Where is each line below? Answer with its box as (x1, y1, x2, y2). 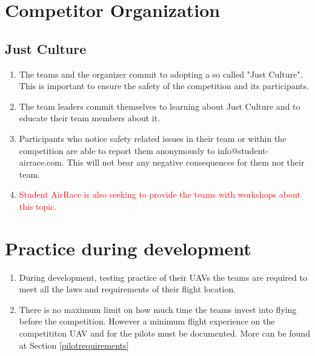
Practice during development (5, 235, 251, 260)
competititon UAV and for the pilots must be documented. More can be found (19, 327, 310, 340)
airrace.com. (19, 156, 64, 169)
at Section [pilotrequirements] (19, 338, 129, 351)
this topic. (19, 200, 57, 212)
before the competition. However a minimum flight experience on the (19, 315, 275, 327)
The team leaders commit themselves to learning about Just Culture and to (19, 99, 300, 112)
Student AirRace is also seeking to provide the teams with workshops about (19, 188, 301, 201)
